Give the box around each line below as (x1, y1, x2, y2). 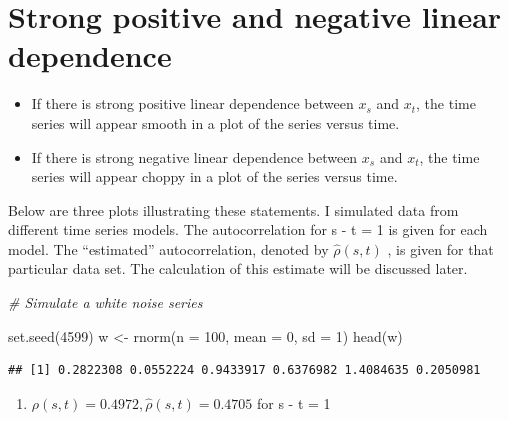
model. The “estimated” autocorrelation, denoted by (8, 238, 329, 259)
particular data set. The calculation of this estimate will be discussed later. (8, 258, 468, 279)
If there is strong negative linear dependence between (31, 146, 358, 167)
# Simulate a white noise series (8, 292, 203, 313)
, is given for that (387, 238, 494, 259)
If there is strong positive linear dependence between (31, 93, 354, 114)
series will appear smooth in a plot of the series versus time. (31, 112, 400, 133)
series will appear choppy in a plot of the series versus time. (31, 166, 398, 187)
